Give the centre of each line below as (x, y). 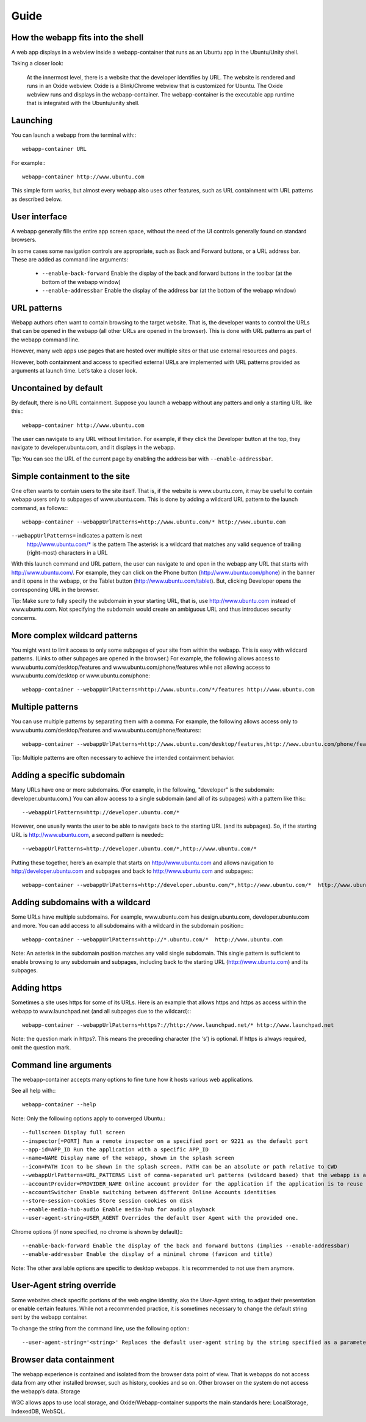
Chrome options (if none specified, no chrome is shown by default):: (97, 1231)
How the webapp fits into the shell (77, 38)
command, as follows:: (40, 508)
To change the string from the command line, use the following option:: (100, 1328)
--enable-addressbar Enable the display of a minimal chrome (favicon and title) (148, 1254)
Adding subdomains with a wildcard (81, 902)
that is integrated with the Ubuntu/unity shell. (83, 103)
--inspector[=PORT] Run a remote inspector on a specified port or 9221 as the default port (165, 1141)
